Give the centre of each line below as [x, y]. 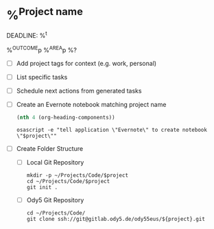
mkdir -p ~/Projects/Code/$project [77, 175]
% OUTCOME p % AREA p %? [41, 49]
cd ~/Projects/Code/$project [68, 181]
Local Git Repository [55, 162]
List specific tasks [42, 77]
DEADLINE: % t [27, 35]
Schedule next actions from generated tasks [79, 91]
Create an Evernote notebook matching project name [91, 104]
